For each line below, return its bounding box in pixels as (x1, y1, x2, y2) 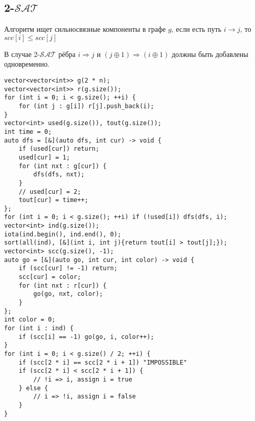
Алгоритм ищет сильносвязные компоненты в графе (4, 24, 166, 34)
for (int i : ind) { (4, 325, 74, 332)
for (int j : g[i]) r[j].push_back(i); (18, 102, 154, 110)
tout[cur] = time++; (18, 196, 88, 204)
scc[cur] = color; (18, 273, 81, 281)
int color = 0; (4, 316, 56, 324)
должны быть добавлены (171, 48, 248, 59)
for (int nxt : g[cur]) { (18, 162, 107, 170)
